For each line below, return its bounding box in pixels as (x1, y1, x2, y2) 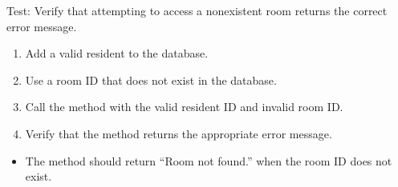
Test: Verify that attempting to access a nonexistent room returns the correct (6, 2, 388, 18)
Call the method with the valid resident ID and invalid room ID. (25, 98, 343, 115)
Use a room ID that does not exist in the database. (25, 71, 277, 88)
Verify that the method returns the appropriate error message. (25, 125, 332, 141)
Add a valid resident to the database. (25, 45, 209, 62)
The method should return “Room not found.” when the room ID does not (25, 152, 392, 169)
